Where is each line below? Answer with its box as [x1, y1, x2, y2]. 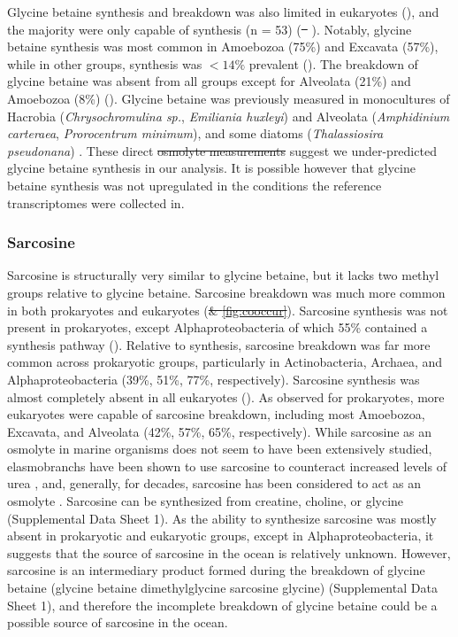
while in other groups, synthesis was [7, 54, 202, 73]
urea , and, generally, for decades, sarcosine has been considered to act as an [7, 474, 422, 493]
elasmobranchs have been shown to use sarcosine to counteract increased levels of [7, 456, 447, 475]
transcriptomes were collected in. [7, 193, 185, 212]
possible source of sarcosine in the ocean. [7, 613, 228, 632]
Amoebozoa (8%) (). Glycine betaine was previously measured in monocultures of [7, 89, 450, 107]
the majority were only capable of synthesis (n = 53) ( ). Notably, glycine [7, 19, 412, 38]
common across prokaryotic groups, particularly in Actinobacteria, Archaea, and [7, 353, 443, 371]
